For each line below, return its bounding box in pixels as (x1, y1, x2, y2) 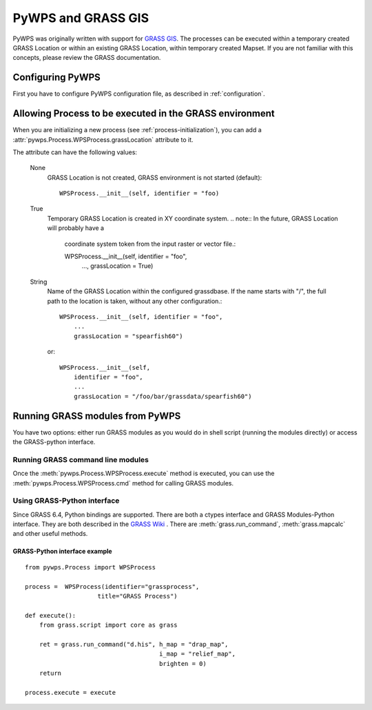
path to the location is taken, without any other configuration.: (47, 297, 223, 305)
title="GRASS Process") (97, 592, 178, 601)
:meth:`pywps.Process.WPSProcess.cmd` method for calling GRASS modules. (12, 479, 234, 487)
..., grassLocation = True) (81, 262, 154, 270)
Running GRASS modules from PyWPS (12, 410, 181, 421)
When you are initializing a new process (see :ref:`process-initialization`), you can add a (12, 126, 262, 134)
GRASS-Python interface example (12, 547, 113, 556)
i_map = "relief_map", (158, 650, 236, 658)
